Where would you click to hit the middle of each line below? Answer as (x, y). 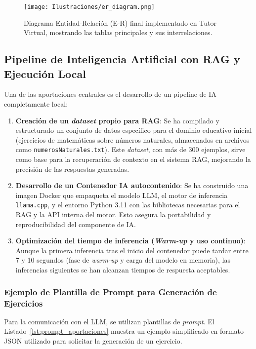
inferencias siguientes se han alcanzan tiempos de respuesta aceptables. (123, 270)
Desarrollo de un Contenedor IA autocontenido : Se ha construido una (132, 185)
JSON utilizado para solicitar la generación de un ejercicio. (93, 340)
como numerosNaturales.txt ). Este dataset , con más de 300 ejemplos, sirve (130, 149)
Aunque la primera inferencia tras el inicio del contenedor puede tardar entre (132, 250)
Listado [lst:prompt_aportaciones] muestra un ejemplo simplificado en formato (124, 331)
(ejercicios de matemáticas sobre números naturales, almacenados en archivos (132, 139)
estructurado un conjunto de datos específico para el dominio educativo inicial (134, 130)
